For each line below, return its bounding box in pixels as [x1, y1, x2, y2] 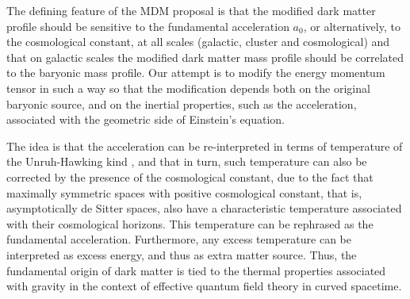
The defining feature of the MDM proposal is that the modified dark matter [6, 2, 376, 18]
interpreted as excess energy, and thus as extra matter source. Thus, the [6, 246, 357, 263]
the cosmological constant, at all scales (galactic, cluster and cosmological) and [6, 33, 390, 50]
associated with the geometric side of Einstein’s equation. [6, 111, 285, 128]
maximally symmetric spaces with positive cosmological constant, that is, [6, 184, 362, 201]
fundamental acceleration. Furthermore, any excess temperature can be [6, 231, 351, 247]
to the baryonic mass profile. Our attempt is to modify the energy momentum [6, 64, 385, 81]
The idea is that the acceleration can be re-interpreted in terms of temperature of [6, 137, 403, 154]
